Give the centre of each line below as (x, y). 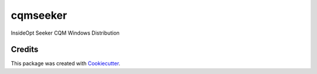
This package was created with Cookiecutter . (65, 63)
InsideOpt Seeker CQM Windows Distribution (65, 33)
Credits (25, 50)
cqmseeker (39, 15)
